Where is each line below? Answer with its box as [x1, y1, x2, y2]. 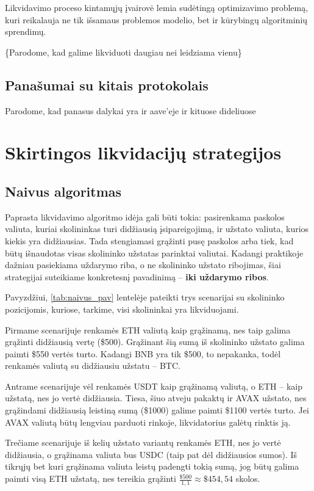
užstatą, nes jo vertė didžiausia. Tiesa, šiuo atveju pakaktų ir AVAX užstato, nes [5, 391, 307, 404]
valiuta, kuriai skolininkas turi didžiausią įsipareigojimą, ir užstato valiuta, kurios [5, 222, 309, 235]
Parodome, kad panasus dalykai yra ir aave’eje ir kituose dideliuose [5, 104, 256, 117]
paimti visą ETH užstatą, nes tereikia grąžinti [5, 472, 176, 485]
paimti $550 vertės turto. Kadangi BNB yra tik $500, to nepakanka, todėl [5, 347, 281, 360]
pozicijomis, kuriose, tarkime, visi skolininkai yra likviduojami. [5, 302, 239, 315]
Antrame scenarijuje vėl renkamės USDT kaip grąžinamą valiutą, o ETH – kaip [5, 379, 302, 392]
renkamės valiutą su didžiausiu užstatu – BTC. [5, 359, 180, 372]
